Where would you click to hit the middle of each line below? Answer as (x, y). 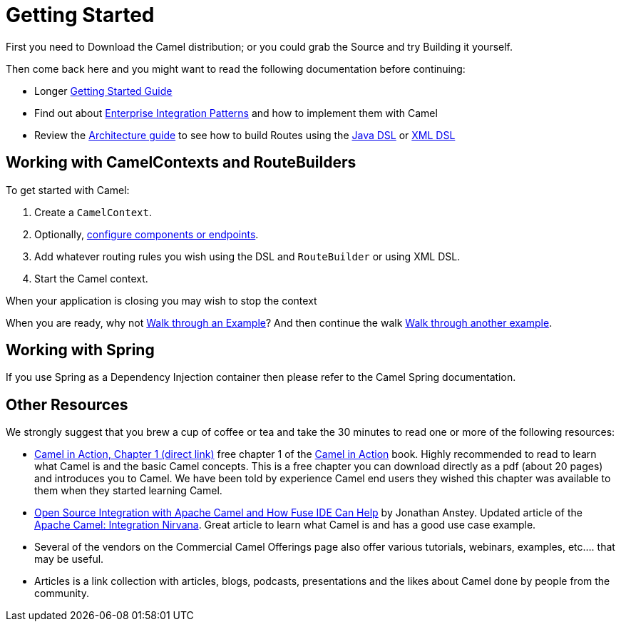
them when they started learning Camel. (128, 491)
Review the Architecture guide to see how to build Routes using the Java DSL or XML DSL (245, 135)
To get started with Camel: (68, 190)
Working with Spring (80, 350)
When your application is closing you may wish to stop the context (161, 300)
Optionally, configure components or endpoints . (147, 234)
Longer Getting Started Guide (103, 91)
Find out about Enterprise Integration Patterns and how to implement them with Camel (236, 113)
